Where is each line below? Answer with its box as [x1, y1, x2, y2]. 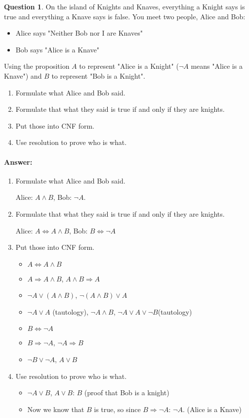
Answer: [4, 156, 33, 167]
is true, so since [94, 404, 141, 414]
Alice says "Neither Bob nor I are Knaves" [15, 28, 143, 38]
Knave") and [4, 70, 42, 81]
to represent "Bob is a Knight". [51, 70, 145, 81]
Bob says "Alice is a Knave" [15, 44, 99, 54]
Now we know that [27, 404, 84, 414]
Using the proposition [4, 61, 70, 71]
